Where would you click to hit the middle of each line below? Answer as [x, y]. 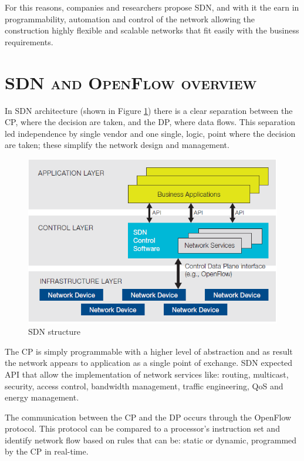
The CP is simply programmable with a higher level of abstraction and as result [149, 351]
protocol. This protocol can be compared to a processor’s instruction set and [142, 428]
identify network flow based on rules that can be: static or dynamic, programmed [151, 440]
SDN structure [55, 332]
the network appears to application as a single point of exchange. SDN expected [149, 363]
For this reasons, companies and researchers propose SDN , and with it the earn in [152, 7]
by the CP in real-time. [47, 451]
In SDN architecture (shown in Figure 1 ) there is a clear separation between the [149, 110]
